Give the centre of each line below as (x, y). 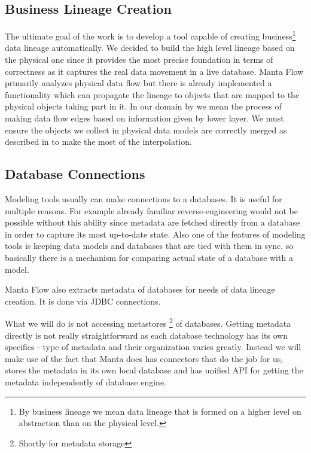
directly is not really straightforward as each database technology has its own (147, 335)
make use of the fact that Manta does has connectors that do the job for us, (144, 358)
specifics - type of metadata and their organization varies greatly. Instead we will (153, 347)
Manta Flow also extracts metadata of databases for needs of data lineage (140, 289)
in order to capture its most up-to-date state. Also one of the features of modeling (155, 234)
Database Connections (75, 174)
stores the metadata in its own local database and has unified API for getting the (154, 370)
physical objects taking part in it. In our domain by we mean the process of (143, 106)
